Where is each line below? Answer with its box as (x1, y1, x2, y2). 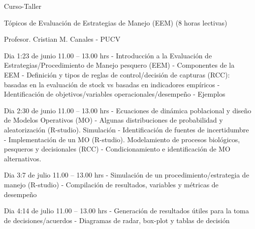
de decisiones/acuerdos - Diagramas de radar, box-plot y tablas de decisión (4, 215, 230, 225)
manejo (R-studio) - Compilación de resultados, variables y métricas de (4, 179, 219, 189)
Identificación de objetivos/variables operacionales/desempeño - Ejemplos (4, 89, 225, 99)
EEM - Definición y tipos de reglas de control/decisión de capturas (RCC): (4, 69, 230, 79)
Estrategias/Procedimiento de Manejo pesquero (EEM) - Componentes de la (4, 60, 235, 70)
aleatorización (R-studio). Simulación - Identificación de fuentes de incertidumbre (4, 124, 249, 134)
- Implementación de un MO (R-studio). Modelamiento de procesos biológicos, (4, 134, 240, 144)
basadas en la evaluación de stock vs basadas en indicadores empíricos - (4, 79, 220, 89)
